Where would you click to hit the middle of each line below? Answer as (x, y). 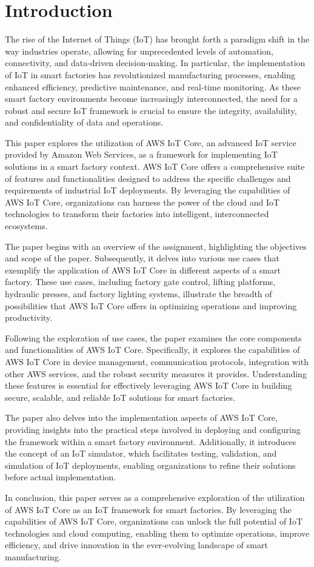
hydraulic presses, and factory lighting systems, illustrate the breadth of (139, 294)
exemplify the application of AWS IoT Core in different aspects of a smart (143, 270)
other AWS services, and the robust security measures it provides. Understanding (156, 373)
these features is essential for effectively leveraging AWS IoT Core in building (149, 385)
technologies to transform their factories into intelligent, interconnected (137, 214)
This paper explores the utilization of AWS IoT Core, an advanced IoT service (151, 142)
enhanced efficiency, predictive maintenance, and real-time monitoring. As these (153, 86)
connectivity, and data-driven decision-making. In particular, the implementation (155, 63)
